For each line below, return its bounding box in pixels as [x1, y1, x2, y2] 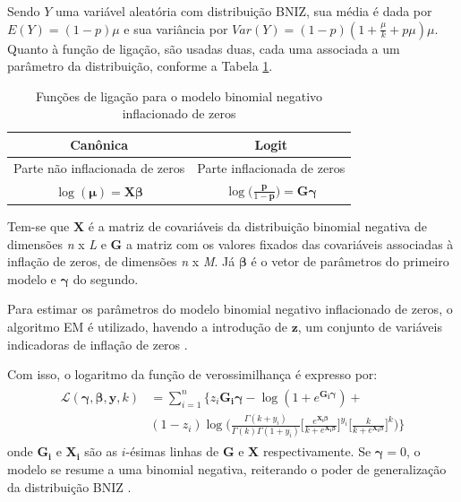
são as [84, 442, 118, 461]
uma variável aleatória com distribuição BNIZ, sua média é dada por [55, 2, 432, 20]
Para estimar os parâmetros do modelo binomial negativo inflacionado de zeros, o [7, 299, 453, 318]
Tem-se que [7, 216, 70, 235]
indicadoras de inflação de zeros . [7, 334, 188, 353]
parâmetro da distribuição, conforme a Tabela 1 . [7, 56, 273, 75]
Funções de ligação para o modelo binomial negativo [36, 86, 323, 105]
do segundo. [73, 269, 139, 288]
